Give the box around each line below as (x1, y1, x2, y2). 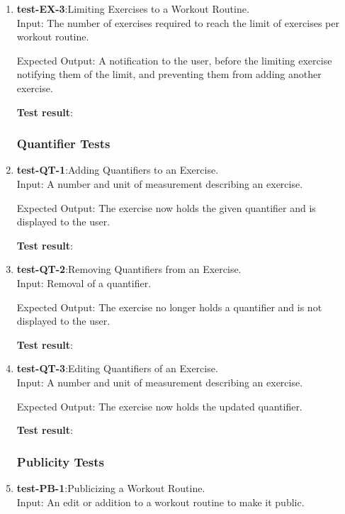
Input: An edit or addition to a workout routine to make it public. (16, 494, 305, 509)
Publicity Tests (16, 452, 104, 470)
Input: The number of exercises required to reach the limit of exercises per (16, 15, 339, 30)
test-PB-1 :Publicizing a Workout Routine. (16, 480, 205, 495)
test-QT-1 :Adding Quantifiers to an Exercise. (16, 162, 219, 177)
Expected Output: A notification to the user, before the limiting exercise (16, 52, 332, 67)
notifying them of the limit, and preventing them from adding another (16, 67, 322, 82)
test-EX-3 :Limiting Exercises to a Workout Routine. (16, 1, 249, 16)
